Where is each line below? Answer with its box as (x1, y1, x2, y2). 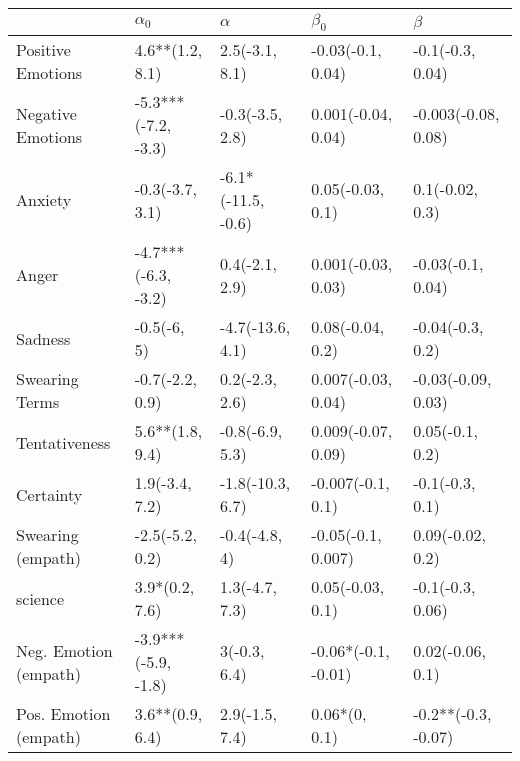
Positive (16, 38, 71, 62)
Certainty (16, 482, 83, 506)
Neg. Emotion (16, 638, 113, 662)
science (16, 586, 65, 610)
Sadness (16, 326, 71, 350)
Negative (16, 101, 77, 125)
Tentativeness (16, 430, 111, 454)
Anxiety (16, 188, 72, 212)
